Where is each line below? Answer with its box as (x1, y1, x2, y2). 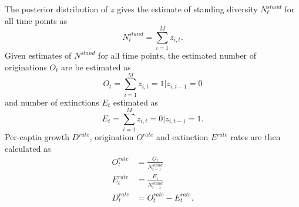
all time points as (5, 14, 67, 26)
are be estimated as (61, 60, 131, 73)
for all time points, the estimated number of (98, 49, 257, 62)
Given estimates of (5, 49, 72, 62)
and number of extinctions (5, 96, 99, 108)
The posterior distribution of (5, 3, 108, 15)
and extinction (156, 131, 209, 143)
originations (5, 60, 47, 73)
